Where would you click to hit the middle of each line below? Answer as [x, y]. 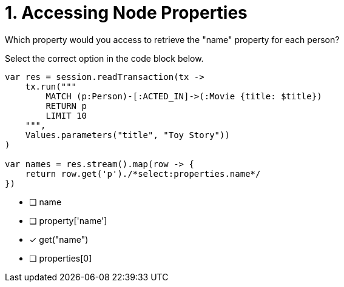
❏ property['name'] [68, 220]
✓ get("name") [59, 239]
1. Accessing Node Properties [126, 13]
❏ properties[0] [61, 258]
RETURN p [66, 106]
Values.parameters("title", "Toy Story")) [127, 135]
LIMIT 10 [66, 115]
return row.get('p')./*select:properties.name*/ [143, 173]
